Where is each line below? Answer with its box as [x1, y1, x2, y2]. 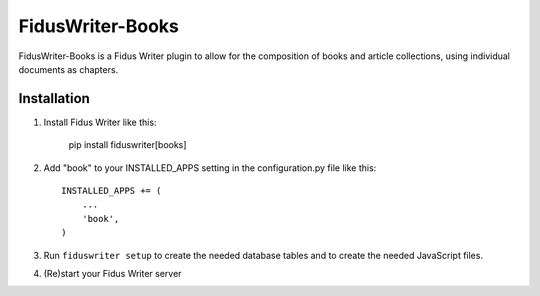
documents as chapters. [18, 63, 119, 75]
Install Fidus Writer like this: [43, 116, 157, 128]
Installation [18, 90, 90, 107]
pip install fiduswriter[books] [68, 139, 187, 151]
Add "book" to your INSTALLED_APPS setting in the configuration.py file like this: [43, 161, 377, 174]
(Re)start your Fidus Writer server [43, 267, 182, 279]
